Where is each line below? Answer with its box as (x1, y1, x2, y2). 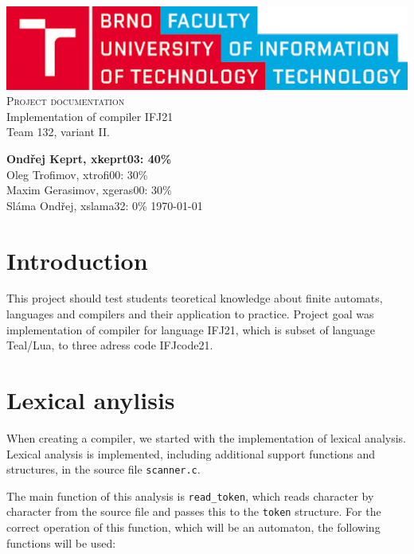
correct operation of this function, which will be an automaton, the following (6, 519, 381, 536)
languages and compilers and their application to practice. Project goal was (6, 306, 374, 322)
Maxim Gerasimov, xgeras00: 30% (6, 181, 172, 198)
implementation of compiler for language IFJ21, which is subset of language (6, 321, 376, 337)
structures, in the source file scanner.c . (6, 461, 201, 478)
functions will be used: (6, 534, 116, 551)
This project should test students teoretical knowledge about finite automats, (6, 290, 383, 306)
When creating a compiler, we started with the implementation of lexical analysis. (6, 429, 406, 446)
